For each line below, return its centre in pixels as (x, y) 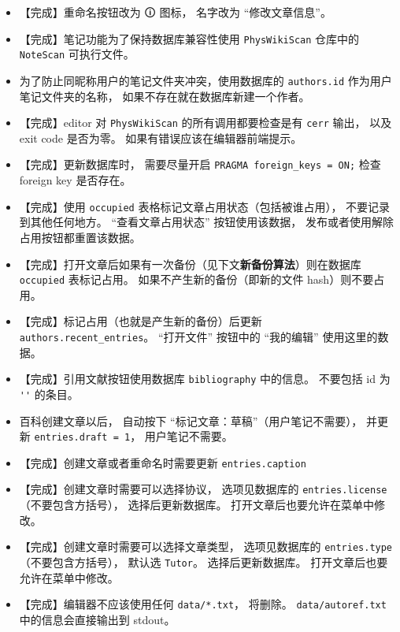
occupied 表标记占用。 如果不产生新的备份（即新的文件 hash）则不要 (196, 279)
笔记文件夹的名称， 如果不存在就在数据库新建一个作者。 (165, 96)
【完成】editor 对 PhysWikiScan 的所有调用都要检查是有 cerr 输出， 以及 (206, 123)
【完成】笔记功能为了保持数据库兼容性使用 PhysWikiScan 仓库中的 (189, 38)
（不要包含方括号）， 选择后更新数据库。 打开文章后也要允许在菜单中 (197, 505)
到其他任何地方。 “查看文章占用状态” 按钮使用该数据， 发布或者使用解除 (206, 222)
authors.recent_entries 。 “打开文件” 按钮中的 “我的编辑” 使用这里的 (198, 336)
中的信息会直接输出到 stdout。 (97, 619)
